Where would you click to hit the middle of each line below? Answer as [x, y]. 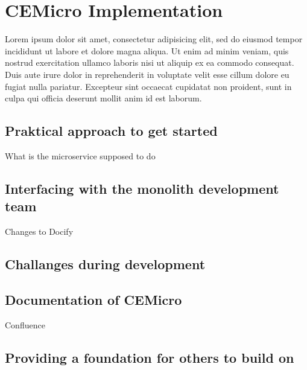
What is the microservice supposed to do [80, 155]
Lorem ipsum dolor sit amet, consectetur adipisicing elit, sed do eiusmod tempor [154, 39]
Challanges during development [105, 264]
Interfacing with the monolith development [142, 188]
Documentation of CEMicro [93, 299]
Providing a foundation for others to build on [150, 357]
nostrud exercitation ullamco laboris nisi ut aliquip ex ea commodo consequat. [150, 62]
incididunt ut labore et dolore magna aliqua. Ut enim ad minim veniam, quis [147, 50]
